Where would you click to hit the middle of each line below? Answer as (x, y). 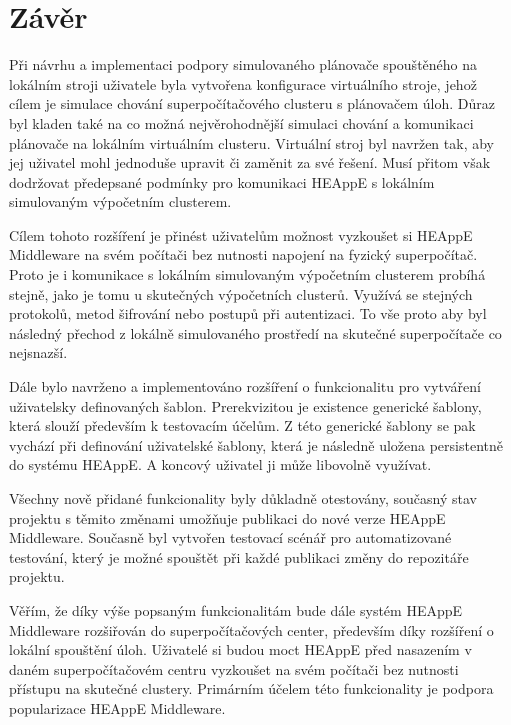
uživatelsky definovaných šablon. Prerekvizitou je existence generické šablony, (245, 405)
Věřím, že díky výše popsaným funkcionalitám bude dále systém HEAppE (236, 609)
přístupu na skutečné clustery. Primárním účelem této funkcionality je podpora (251, 688)
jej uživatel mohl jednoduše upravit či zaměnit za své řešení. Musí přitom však (250, 162)
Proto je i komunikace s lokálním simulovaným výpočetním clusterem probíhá (247, 274)
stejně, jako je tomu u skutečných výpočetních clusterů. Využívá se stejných (241, 293)
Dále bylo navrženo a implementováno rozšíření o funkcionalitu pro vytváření (245, 386)
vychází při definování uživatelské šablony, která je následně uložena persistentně (256, 444)
